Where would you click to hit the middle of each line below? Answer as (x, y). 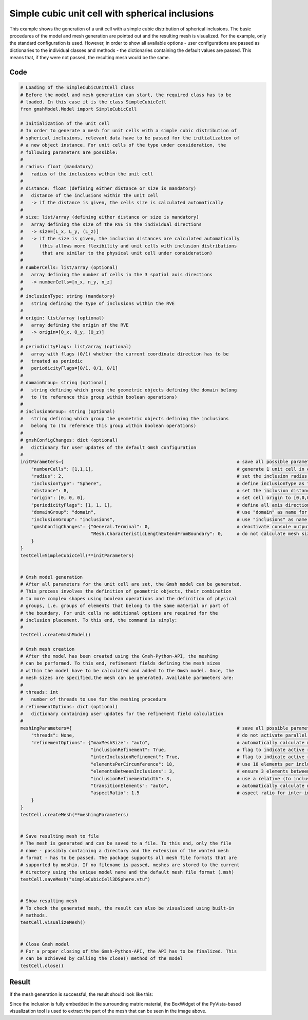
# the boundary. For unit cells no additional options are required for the (119, 613)
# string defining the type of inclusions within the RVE (98, 303)
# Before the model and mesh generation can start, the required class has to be (126, 95)
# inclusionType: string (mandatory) (68, 296)
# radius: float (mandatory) (57, 167)
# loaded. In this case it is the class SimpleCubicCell (93, 102)
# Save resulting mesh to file (60, 836)
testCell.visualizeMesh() (53, 923)
